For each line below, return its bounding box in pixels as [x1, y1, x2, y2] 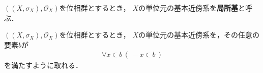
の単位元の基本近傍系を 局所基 [138, 3, 239, 13]
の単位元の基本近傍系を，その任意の [138, 29, 260, 40]
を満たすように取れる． [4, 60, 82, 70]
